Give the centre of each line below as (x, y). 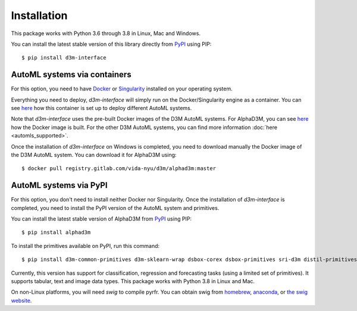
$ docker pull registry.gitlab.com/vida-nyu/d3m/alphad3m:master (119, 169)
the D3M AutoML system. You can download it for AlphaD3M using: (94, 155)
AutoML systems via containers (71, 75)
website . (21, 300)
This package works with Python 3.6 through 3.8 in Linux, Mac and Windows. (106, 33)
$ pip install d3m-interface (64, 58)
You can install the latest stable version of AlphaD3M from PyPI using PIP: (101, 219)
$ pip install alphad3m (56, 233)
